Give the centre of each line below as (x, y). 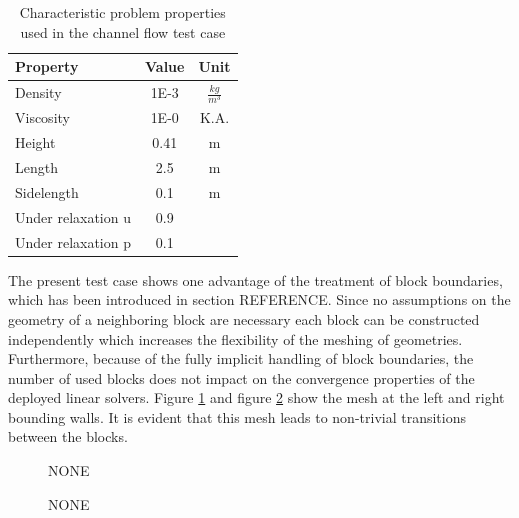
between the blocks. (68, 436)
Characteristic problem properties (122, 12)
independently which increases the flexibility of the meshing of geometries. (235, 338)
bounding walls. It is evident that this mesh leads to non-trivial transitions (237, 416)
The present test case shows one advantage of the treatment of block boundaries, (255, 279)
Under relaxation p (73, 241)
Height (35, 142)
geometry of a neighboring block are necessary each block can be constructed (244, 318)
